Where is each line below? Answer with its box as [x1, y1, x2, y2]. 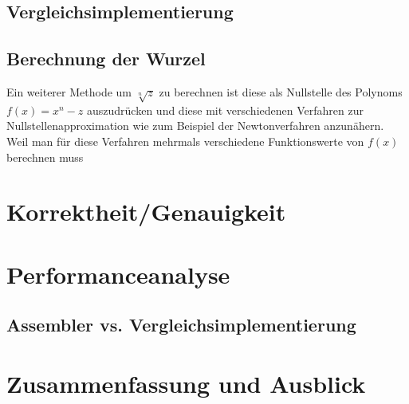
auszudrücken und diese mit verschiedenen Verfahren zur [87, 101, 364, 118]
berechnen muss [6, 148, 84, 165]
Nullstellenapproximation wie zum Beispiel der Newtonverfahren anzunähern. [6, 117, 384, 134]
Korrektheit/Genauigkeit [6, 195, 286, 228]
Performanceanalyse [6, 257, 230, 290]
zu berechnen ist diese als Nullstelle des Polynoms [159, 83, 403, 100]
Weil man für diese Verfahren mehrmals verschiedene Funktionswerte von [6, 132, 364, 149]
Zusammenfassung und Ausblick [6, 367, 366, 399]
